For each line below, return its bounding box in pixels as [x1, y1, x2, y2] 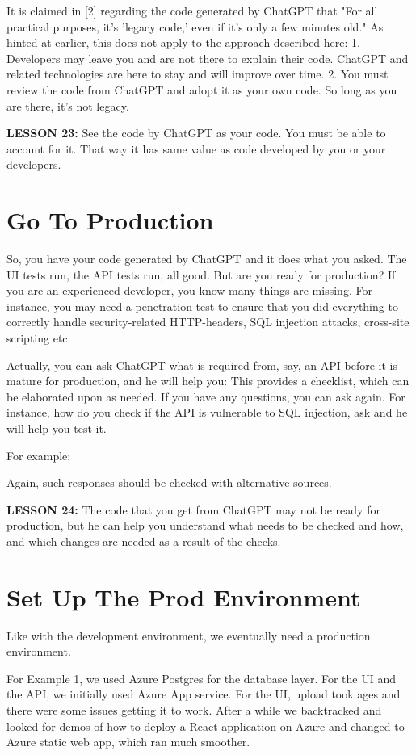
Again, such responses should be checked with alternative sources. [6, 474, 332, 491]
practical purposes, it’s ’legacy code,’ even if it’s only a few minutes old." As [6, 18, 384, 35]
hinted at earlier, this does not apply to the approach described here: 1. [6, 34, 360, 51]
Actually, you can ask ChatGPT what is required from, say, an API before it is [6, 356, 397, 373]
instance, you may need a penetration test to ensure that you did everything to [6, 297, 398, 314]
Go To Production [6, 203, 214, 237]
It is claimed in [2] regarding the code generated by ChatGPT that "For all [6, 2, 378, 19]
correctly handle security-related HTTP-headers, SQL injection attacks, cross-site [6, 313, 410, 330]
